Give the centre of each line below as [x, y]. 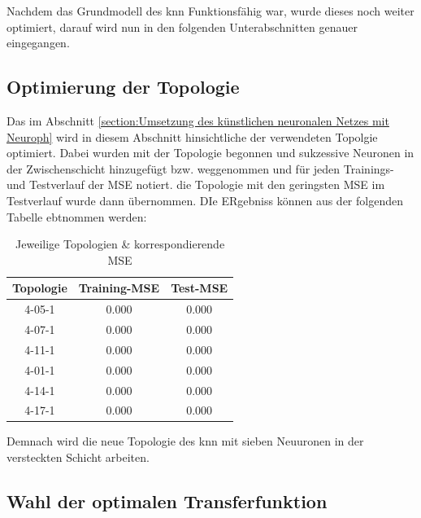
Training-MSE [119, 288]
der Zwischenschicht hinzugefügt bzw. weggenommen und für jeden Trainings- [200, 168]
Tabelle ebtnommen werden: [77, 216]
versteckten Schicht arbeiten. [78, 457]
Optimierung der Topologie [123, 87]
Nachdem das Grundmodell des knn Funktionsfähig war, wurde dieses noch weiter [210, 11]
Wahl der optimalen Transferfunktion [167, 501]
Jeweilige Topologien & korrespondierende [120, 244]
